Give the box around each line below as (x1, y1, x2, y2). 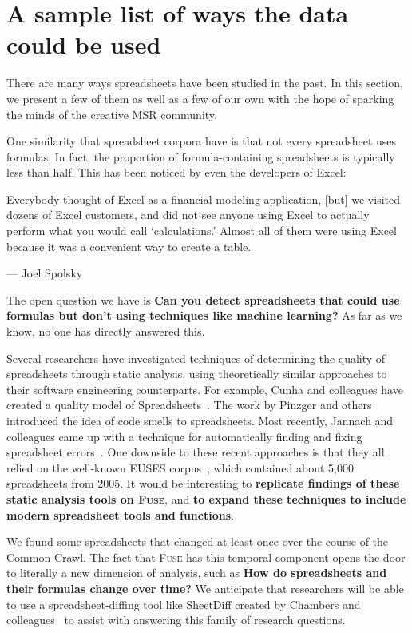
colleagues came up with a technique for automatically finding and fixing (6, 428, 362, 444)
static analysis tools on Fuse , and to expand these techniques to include (6, 490, 406, 507)
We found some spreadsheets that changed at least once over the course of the (6, 533, 389, 550)
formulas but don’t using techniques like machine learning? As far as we (6, 307, 402, 324)
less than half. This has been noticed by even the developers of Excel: (6, 164, 347, 181)
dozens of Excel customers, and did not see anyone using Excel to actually (6, 206, 370, 223)
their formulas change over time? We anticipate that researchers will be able (6, 579, 404, 596)
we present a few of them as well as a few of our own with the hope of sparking (6, 90, 394, 106)
